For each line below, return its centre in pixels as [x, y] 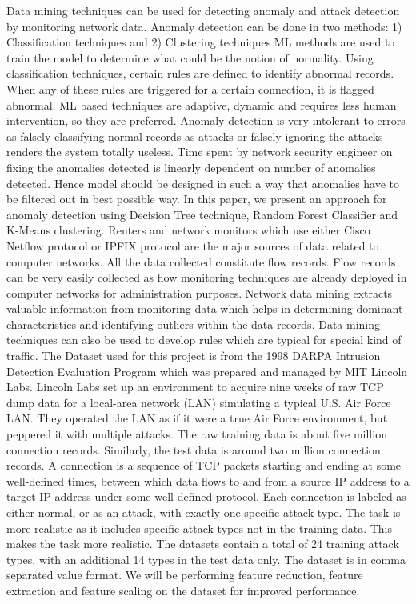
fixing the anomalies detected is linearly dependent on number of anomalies [191, 167]
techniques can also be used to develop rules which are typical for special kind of [204, 340]
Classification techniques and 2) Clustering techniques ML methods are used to [201, 42]
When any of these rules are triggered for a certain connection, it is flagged [190, 88]
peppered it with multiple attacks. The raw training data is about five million [197, 434]
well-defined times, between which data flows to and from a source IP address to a [208, 480]
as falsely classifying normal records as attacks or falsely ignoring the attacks [195, 136]
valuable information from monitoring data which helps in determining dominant [205, 308]
